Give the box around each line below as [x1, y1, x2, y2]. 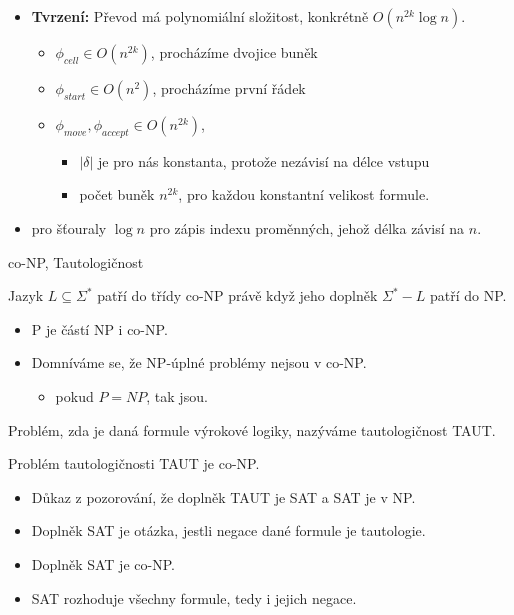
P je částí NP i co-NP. [31, 318, 168, 339]
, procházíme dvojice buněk [150, 42, 318, 62]
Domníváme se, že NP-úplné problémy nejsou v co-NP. [31, 352, 367, 373]
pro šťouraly [31, 217, 107, 238]
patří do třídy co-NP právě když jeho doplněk [97, 285, 378, 306]
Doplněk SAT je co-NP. [31, 553, 175, 574]
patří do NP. [429, 285, 507, 306]
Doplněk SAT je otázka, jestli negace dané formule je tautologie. [31, 520, 426, 541]
